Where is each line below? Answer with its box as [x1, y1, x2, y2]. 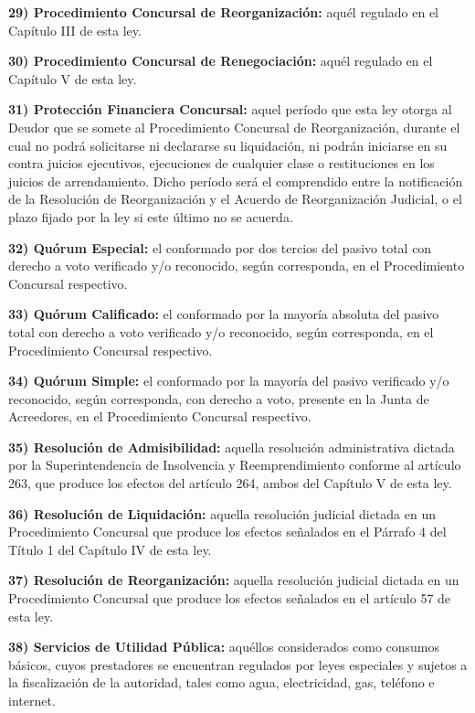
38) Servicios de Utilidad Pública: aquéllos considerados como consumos [8, 637, 440, 656]
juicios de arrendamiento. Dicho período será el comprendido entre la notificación [8, 171, 463, 190]
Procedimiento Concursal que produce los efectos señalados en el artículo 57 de [8, 589, 451, 608]
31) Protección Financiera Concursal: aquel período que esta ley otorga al [8, 100, 452, 119]
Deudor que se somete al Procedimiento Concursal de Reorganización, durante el [8, 117, 460, 136]
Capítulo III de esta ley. [8, 20, 142, 39]
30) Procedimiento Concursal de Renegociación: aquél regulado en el [8, 51, 433, 70]
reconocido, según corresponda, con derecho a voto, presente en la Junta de [8, 388, 429, 408]
